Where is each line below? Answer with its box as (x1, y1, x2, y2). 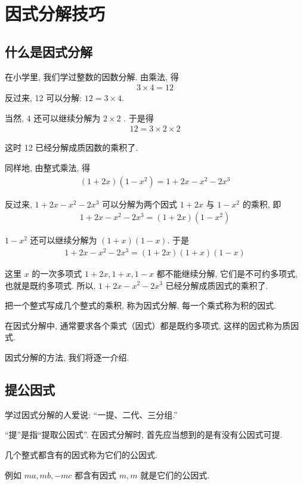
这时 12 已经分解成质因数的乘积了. (5, 141, 138, 154)
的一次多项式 (32, 267, 82, 279)
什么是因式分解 (5, 42, 92, 60)
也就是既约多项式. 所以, (5, 279, 96, 291)
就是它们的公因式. (140, 468, 210, 481)
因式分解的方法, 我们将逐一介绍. (5, 350, 129, 363)
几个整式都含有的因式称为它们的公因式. (5, 448, 157, 460)
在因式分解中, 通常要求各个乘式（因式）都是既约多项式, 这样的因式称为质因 (5, 319, 299, 331)
